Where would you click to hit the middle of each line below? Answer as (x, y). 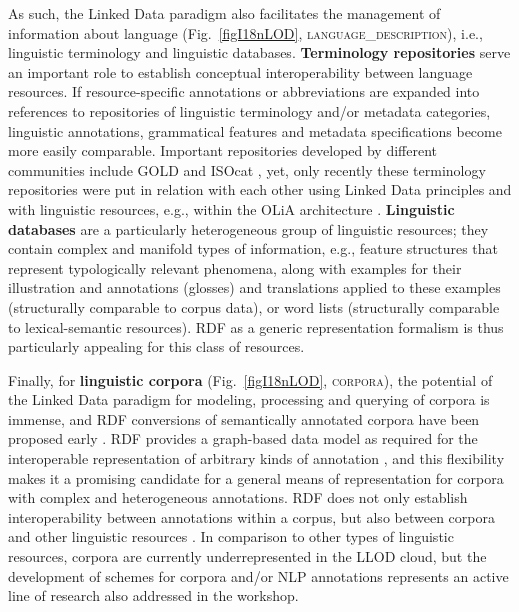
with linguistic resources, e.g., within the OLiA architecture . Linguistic (231, 208)
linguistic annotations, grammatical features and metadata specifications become (255, 130)
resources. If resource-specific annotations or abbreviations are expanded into (244, 91)
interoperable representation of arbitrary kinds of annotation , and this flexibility (256, 458)
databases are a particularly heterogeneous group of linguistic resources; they (248, 228)
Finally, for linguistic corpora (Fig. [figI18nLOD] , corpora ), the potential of (250, 379)
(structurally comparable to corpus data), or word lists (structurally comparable (254, 306)
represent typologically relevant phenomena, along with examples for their (235, 267)
